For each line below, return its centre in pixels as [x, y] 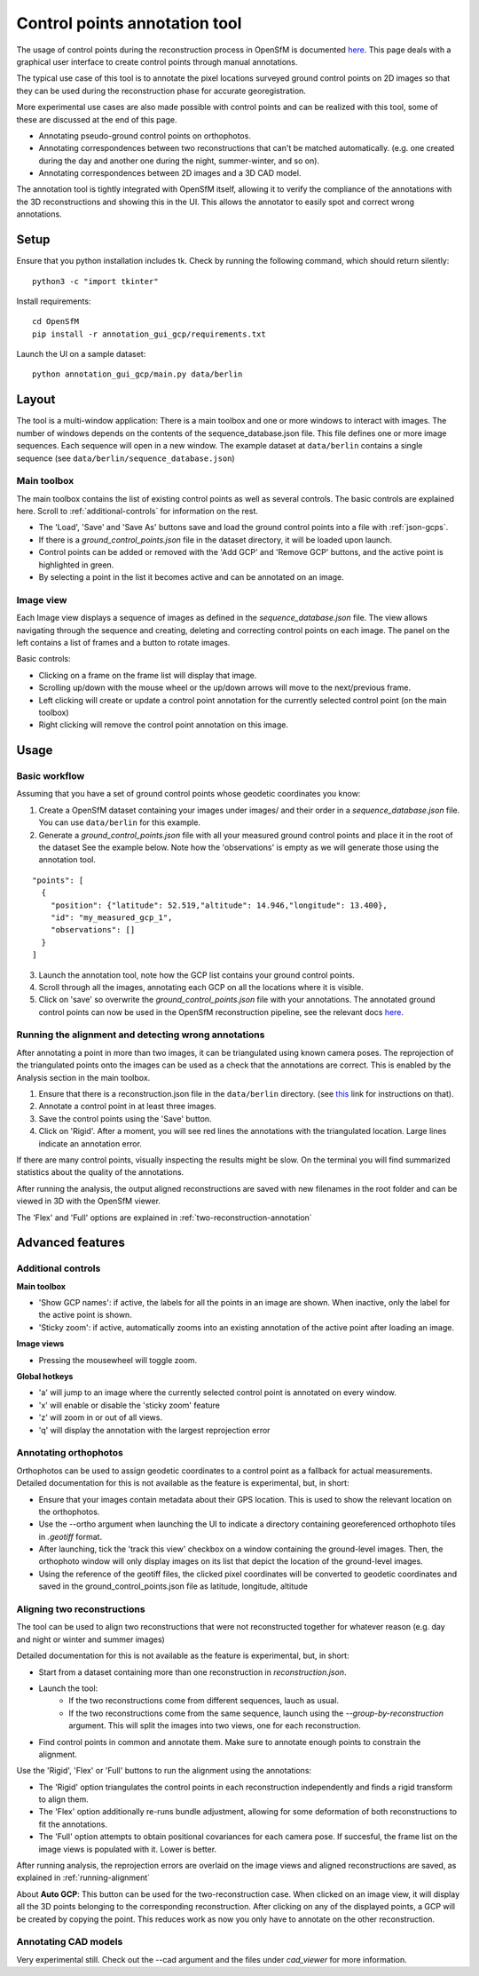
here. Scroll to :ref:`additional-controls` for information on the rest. [137, 512]
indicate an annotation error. [90, 1143]
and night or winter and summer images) [91, 1639]
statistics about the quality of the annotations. [100, 1172]
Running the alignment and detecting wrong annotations [141, 1035]
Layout [36, 400]
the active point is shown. [85, 1315]
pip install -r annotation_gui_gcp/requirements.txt [149, 334]
